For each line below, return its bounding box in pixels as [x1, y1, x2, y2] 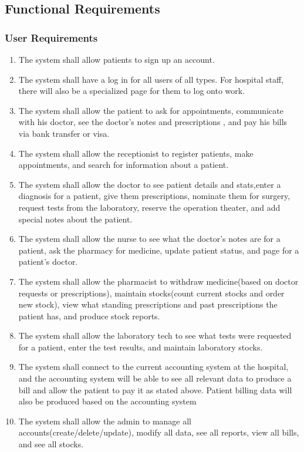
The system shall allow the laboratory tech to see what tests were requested [18, 329, 292, 342]
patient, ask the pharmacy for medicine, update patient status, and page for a [18, 244, 299, 256]
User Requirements [5, 30, 98, 45]
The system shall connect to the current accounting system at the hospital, [18, 360, 289, 373]
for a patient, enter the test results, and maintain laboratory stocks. [18, 340, 263, 353]
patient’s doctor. [18, 255, 78, 268]
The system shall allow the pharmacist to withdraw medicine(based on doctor [18, 275, 299, 287]
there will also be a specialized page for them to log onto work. [18, 85, 245, 97]
